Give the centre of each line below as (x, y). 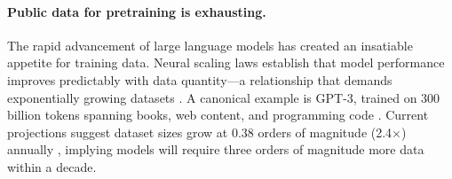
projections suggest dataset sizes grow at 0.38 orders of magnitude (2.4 (200, 132)
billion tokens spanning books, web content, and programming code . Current (218, 115)
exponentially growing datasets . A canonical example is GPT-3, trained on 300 (224, 97)
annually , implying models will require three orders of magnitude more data (216, 149)
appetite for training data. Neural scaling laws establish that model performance (226, 62)
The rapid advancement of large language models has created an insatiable (210, 45)
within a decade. (52, 166)
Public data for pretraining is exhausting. (137, 11)
